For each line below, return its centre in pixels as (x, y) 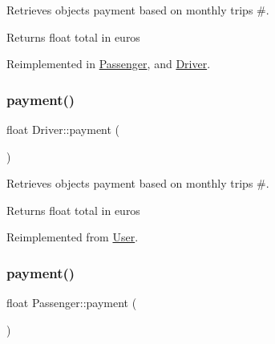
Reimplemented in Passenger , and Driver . (109, 64)
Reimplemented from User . (73, 237)
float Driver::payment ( (63, 129)
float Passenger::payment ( (72, 303)
